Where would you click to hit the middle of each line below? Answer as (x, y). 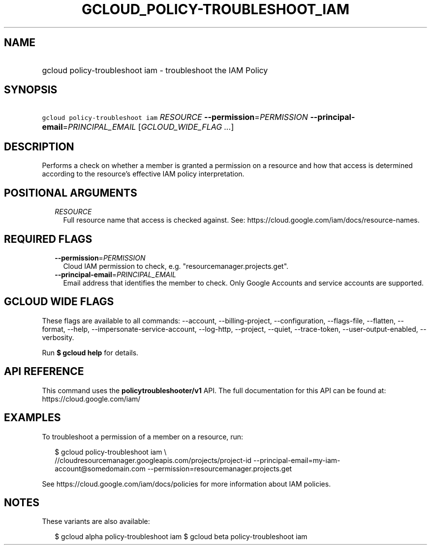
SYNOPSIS (31, 90)
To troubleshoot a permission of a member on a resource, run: (143, 436)
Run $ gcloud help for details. (90, 352)
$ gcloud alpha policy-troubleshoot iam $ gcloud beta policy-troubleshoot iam (181, 537)
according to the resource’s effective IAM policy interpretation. (143, 174)
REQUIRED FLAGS (48, 239)
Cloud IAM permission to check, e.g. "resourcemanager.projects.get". (176, 266)
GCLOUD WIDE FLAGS (59, 302)
